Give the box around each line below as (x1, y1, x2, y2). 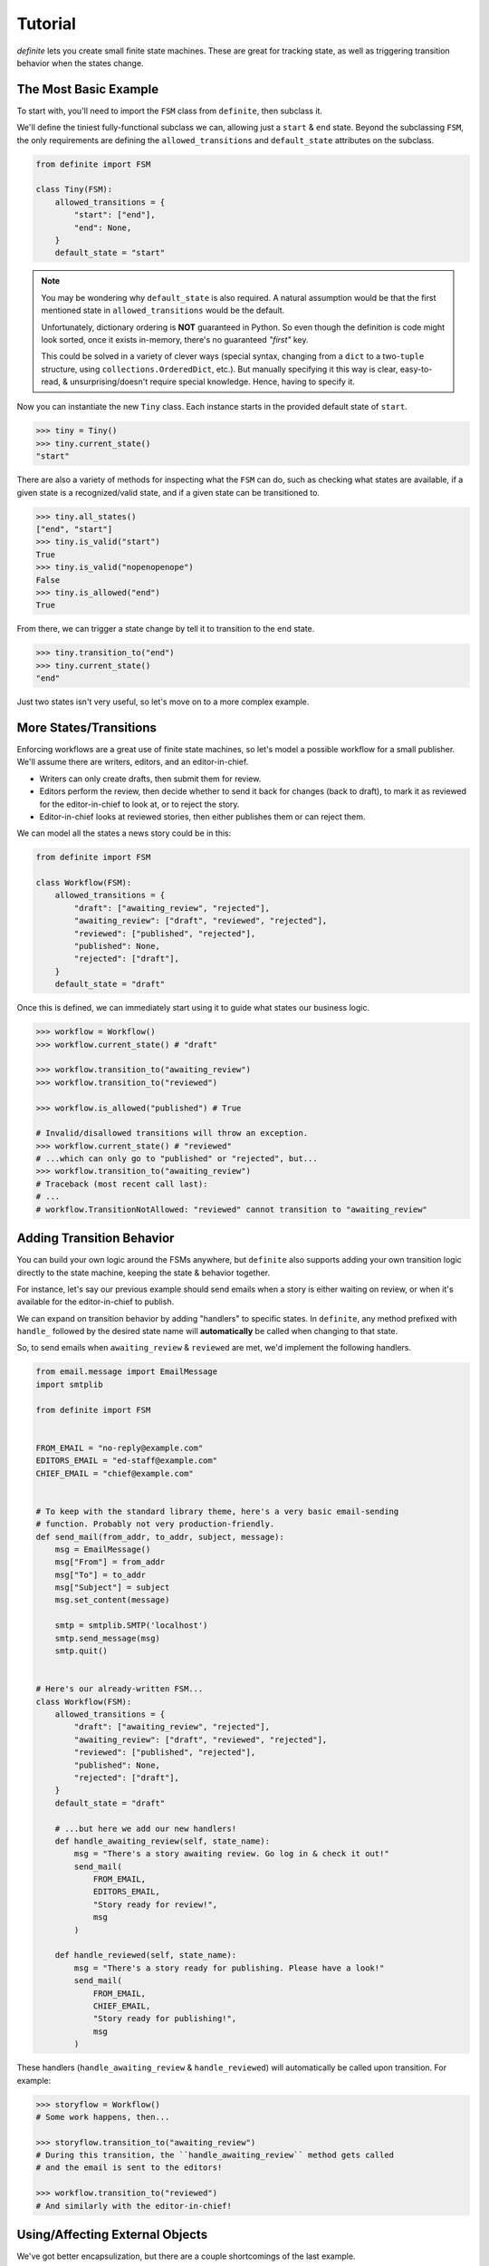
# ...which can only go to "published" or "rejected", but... (35, 1154, 318, 1164)
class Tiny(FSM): (35, 184, 113, 195)
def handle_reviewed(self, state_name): (54, 1950, 237, 1961)
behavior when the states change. (16, 57, 144, 68)
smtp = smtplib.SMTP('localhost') (54, 1621, 208, 1631)
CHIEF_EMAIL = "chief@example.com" (35, 1468, 194, 1478)
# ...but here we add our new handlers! (54, 1823, 237, 1834)
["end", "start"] (35, 524, 113, 534)
